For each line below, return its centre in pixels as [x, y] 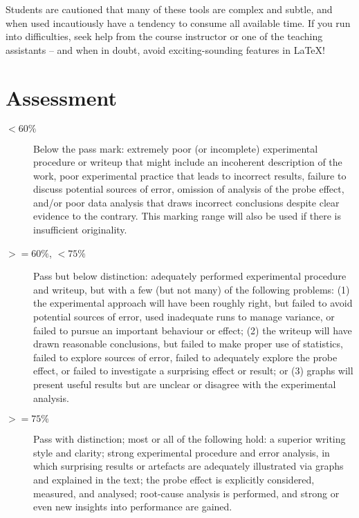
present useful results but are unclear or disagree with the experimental [185, 384]
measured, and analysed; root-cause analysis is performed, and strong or [186, 493]
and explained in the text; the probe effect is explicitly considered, [174, 479]
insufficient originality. [80, 230]
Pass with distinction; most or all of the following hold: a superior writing [190, 439]
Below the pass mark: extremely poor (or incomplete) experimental [176, 148]
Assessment [62, 97]
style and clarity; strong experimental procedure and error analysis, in [182, 452]
